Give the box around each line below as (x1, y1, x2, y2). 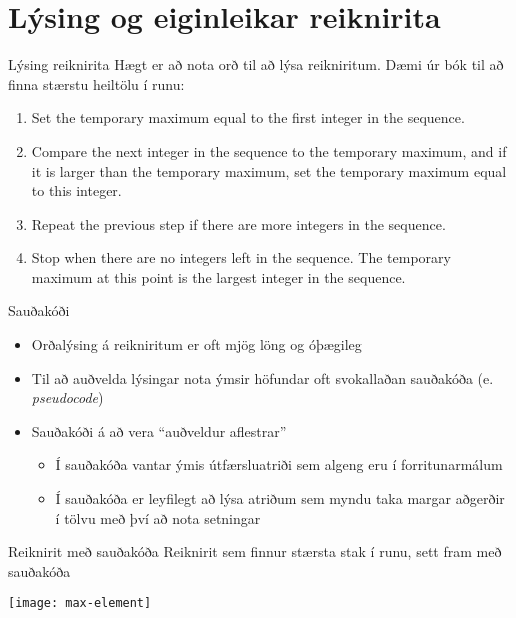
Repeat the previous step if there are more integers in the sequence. (31, 213, 446, 234)
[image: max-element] (8, 596, 152, 611)
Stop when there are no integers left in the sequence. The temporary (31, 247, 451, 268)
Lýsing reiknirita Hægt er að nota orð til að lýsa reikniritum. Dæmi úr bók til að (8, 54, 504, 75)
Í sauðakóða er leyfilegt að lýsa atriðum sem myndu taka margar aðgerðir (55, 488, 505, 509)
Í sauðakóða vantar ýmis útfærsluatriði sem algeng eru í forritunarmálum (55, 454, 503, 475)
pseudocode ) (31, 387, 104, 408)
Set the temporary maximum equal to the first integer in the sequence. (31, 107, 465, 128)
